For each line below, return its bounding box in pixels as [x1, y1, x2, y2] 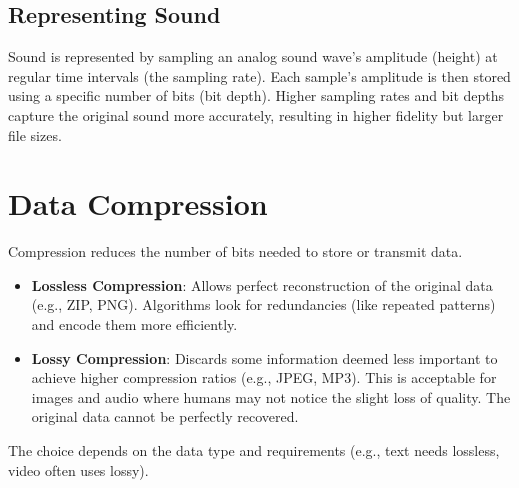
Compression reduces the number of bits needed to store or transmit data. [8, 241, 463, 262]
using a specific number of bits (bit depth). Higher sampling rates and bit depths [8, 85, 505, 106]
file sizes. [8, 124, 62, 145]
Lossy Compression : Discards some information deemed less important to [31, 347, 498, 368]
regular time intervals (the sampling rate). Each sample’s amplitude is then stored [8, 65, 511, 86]
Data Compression [8, 183, 268, 224]
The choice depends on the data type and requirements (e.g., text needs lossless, [8, 440, 500, 461]
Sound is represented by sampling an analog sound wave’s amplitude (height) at [8, 46, 498, 67]
